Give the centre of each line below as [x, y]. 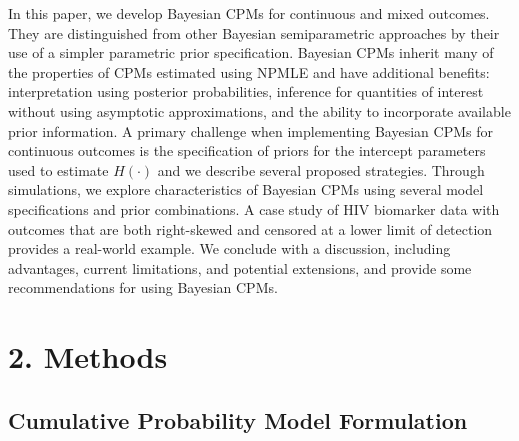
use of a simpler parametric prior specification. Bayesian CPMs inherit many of [251, 52]
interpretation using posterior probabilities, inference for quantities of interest [246, 91]
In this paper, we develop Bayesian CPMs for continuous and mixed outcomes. [249, 13]
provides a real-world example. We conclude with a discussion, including [229, 248]
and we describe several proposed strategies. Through [321, 169]
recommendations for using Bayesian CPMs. [143, 287]
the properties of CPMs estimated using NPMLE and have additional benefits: [249, 71]
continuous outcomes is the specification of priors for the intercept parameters [247, 150]
